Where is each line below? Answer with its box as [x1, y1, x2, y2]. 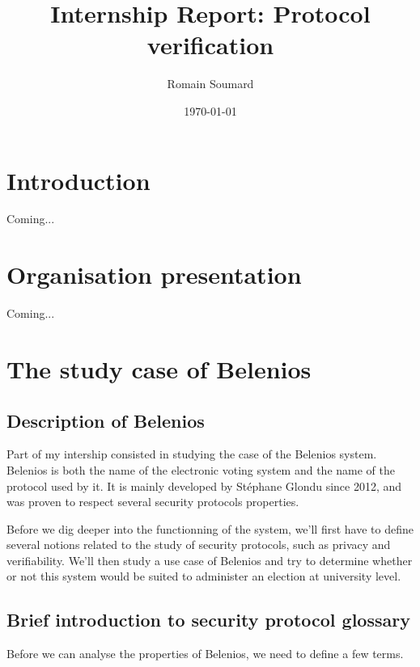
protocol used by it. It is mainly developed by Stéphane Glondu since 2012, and [6, 477, 402, 494]
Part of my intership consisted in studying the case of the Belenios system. [6, 445, 377, 462]
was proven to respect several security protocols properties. [6, 493, 299, 510]
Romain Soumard [167, 75, 254, 92]
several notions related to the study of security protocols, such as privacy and [6, 536, 391, 553]
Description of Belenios [6, 407, 205, 433]
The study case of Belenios [6, 352, 312, 385]
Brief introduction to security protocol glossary [6, 607, 410, 632]
